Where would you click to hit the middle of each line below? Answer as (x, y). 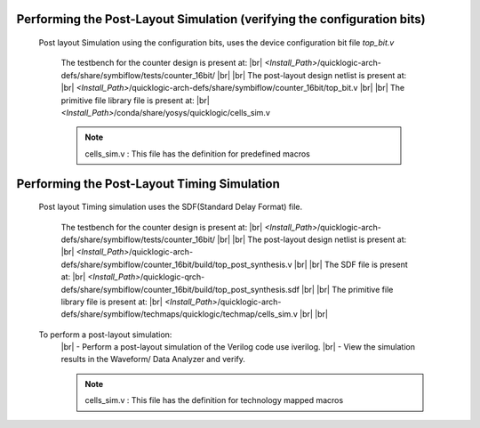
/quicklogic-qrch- (172, 277)
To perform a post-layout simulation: (105, 335)
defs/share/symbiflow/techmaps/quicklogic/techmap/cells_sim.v (179, 314)
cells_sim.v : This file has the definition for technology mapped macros (214, 400)
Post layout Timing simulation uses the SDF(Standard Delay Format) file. (170, 207)
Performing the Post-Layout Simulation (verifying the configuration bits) (221, 19)
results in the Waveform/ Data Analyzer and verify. (153, 359)
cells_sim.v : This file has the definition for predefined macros (197, 153)
